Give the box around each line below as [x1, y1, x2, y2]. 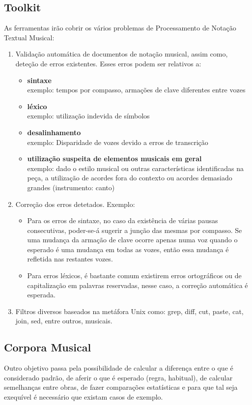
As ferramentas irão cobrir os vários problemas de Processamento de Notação [4, 23, 236, 33]
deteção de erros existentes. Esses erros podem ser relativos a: [15, 58, 201, 68]
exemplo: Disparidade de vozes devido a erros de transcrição [27, 137, 208, 147]
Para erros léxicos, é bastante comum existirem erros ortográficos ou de [27, 270, 242, 281]
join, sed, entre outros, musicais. [15, 316, 112, 326]
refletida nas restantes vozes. [27, 254, 113, 264]
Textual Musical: [4, 32, 55, 42]
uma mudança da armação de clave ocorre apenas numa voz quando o [27, 234, 238, 245]
